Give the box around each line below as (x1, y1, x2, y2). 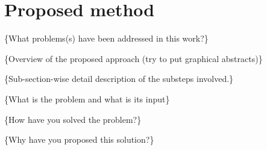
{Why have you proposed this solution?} (4, 133, 154, 146)
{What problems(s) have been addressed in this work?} (4, 32, 209, 45)
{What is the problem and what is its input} (4, 92, 170, 105)
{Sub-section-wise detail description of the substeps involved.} (4, 72, 234, 85)
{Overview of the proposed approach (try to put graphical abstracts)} (4, 52, 263, 64)
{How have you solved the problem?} (4, 113, 142, 125)
